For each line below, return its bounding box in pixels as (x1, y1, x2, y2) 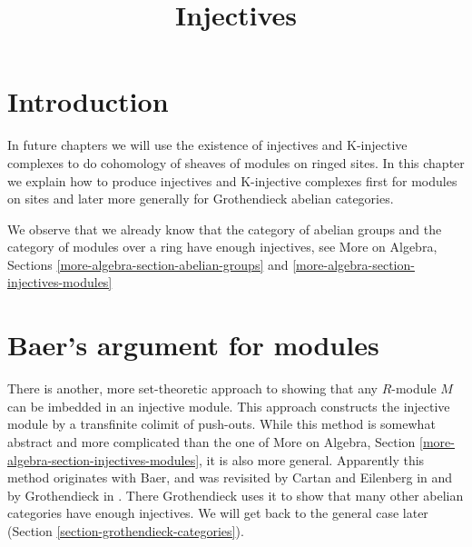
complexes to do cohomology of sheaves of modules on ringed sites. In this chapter (7, 153, 465, 172)
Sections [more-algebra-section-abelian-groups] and (7, 254, 289, 273)
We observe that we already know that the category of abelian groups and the (7, 219, 442, 238)
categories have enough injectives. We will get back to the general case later (7, 503, 428, 522)
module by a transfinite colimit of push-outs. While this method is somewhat (7, 414, 436, 433)
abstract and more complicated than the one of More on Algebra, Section (7, 432, 416, 451)
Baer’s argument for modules (7, 326, 379, 363)
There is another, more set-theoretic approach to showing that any (7, 379, 378, 398)
